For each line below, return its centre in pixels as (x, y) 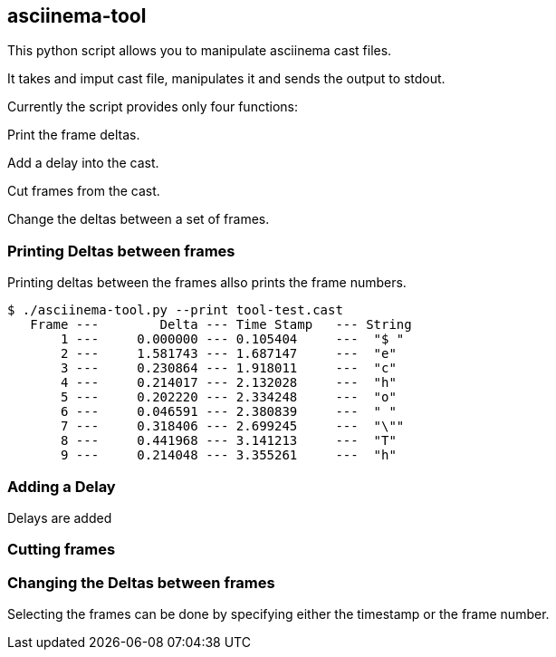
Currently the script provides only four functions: (153, 107)
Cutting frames (62, 550)
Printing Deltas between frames (121, 251)
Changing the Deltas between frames (141, 582)
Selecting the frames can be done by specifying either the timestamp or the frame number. (278, 614)
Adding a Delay (62, 486)
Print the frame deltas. (74, 135)
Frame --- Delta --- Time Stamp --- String (221, 325)
